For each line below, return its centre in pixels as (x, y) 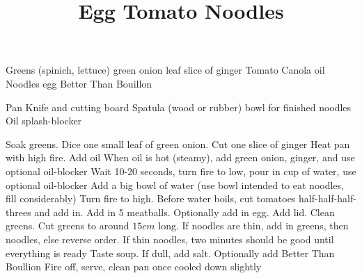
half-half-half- (328, 198)
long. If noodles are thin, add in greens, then (253, 226)
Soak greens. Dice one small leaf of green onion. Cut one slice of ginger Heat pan (178, 144)
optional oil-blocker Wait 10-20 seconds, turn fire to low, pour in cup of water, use (181, 171)
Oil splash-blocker (44, 121)
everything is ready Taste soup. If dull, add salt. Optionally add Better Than (170, 253)
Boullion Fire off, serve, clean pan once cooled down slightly (134, 267)
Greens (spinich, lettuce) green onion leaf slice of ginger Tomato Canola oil (165, 70)
